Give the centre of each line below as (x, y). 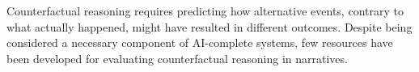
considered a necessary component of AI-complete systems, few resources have (200, 42)
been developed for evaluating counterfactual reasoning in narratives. (177, 58)
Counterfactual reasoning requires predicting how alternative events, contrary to (205, 11)
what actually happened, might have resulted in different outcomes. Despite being (209, 26)
